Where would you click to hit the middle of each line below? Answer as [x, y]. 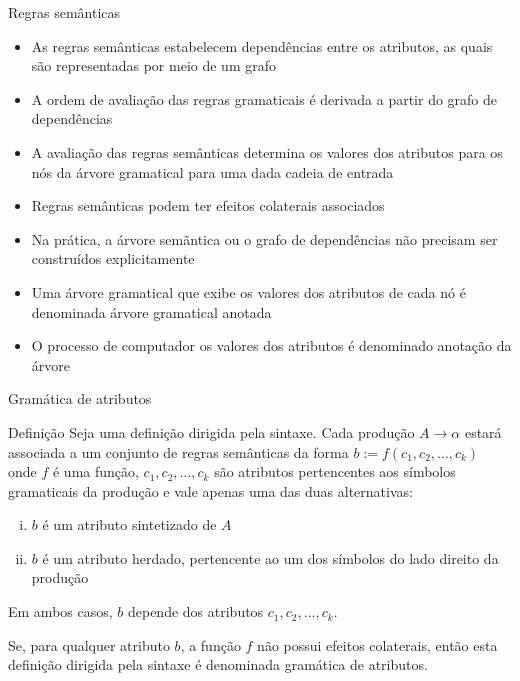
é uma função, [95, 471]
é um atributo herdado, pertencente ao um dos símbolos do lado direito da [270, 557]
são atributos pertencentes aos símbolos [335, 471]
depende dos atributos [195, 611]
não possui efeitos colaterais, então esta [377, 644]
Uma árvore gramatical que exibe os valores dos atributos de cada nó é [248, 291]
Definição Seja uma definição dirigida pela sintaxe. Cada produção [211, 431]
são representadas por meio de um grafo [153, 65]
